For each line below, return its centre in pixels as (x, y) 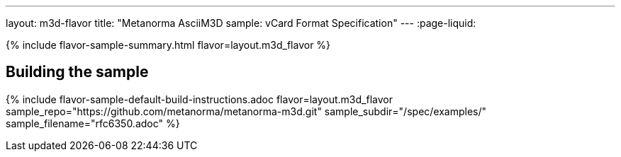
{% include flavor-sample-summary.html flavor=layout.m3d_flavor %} (168, 45)
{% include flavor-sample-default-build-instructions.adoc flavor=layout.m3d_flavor (199, 99)
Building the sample (77, 72)
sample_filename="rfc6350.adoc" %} (93, 123)
